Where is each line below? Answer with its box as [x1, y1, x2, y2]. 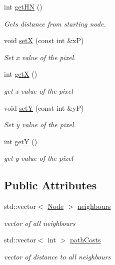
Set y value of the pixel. [4, 119, 76, 130]
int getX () [4, 69, 37, 79]
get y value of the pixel [4, 153, 73, 163]
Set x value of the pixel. [4, 52, 76, 62]
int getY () [4, 136, 37, 146]
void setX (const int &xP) [4, 35, 84, 46]
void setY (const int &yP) [4, 102, 84, 113]
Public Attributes [4, 177, 97, 193]
